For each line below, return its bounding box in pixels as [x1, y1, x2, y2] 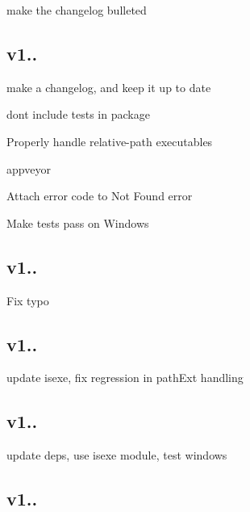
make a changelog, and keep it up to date [6, 78, 211, 95]
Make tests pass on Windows [6, 214, 149, 231]
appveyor [6, 160, 51, 177]
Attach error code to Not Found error [6, 187, 193, 204]
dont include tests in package [6, 106, 150, 123]
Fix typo [6, 292, 49, 308]
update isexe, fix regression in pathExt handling [6, 369, 244, 386]
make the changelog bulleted [6, 2, 147, 18]
